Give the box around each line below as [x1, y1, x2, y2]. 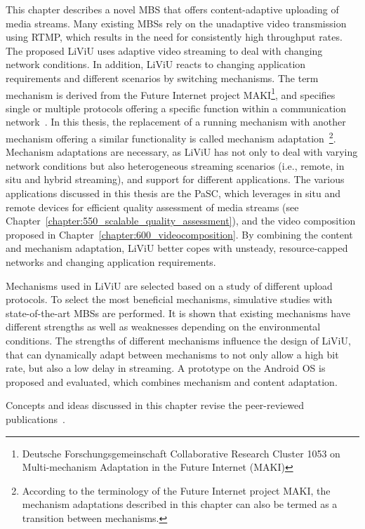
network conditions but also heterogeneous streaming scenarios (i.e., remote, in [6, 158, 345, 173]
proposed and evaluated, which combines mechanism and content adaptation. [6, 374, 338, 389]
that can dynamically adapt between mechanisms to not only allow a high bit [6, 347, 339, 361]
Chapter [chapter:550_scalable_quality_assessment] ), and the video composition [6, 213, 356, 228]
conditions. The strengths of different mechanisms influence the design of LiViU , [6, 333, 351, 347]
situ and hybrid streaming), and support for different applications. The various [6, 172, 345, 187]
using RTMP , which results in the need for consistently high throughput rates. [6, 29, 343, 44]
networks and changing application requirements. [6, 255, 216, 269]
